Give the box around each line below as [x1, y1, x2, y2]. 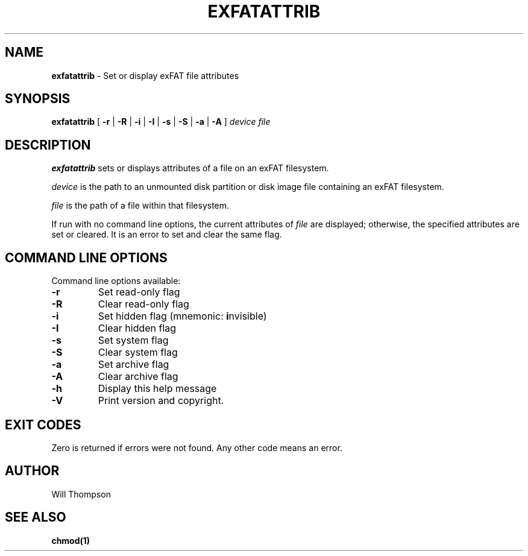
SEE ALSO [5, 510, 66, 525]
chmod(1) [51, 535, 90, 546]
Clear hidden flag [98, 322, 177, 335]
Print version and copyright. [98, 394, 224, 407]
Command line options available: [51, 276, 181, 286]
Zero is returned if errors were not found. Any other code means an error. [51, 442, 342, 453]
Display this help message [98, 382, 217, 395]
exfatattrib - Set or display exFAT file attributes [51, 70, 239, 81]
